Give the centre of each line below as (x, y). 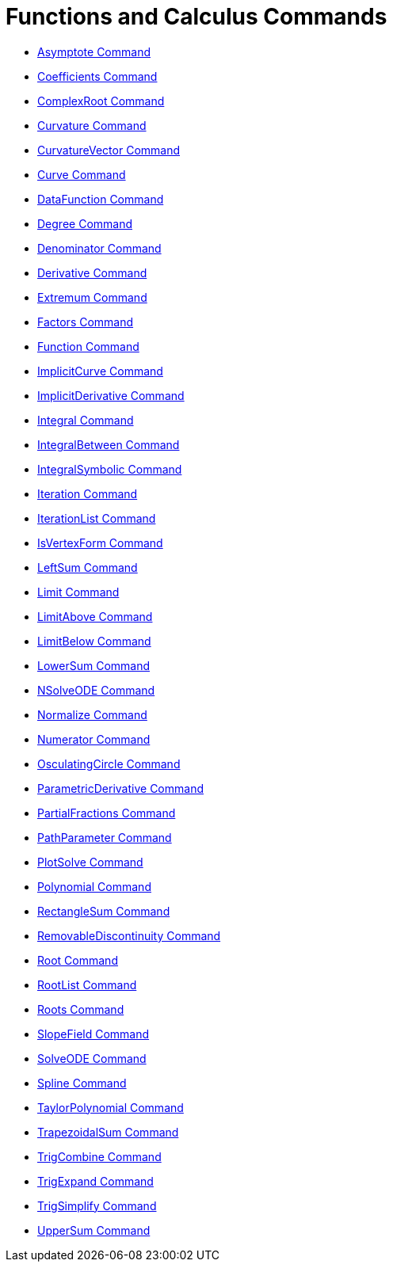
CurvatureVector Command (109, 150)
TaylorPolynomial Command (111, 1107)
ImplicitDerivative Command (111, 395)
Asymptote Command (94, 51)
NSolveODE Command (96, 690)
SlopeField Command (93, 1034)
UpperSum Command (94, 1230)
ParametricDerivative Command (120, 788)
